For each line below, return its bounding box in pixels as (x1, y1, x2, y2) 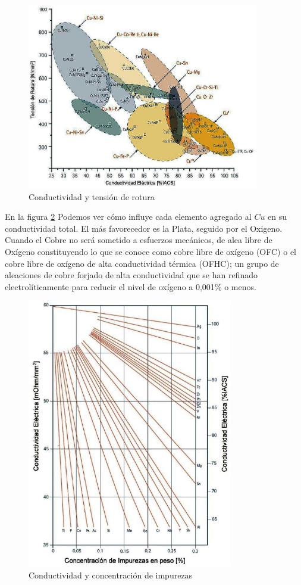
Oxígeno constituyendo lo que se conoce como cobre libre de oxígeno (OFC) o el (5, 245, 296, 257)
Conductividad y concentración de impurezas (29, 568, 193, 581)
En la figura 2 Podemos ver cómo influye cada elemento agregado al (5, 210, 252, 223)
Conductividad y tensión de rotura (29, 190, 155, 203)
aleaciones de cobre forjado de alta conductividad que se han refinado (5, 269, 258, 281)
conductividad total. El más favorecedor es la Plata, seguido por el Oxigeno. (5, 222, 283, 234)
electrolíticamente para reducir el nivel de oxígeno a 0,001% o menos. (5, 280, 256, 292)
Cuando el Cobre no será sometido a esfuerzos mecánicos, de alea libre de (5, 234, 272, 246)
